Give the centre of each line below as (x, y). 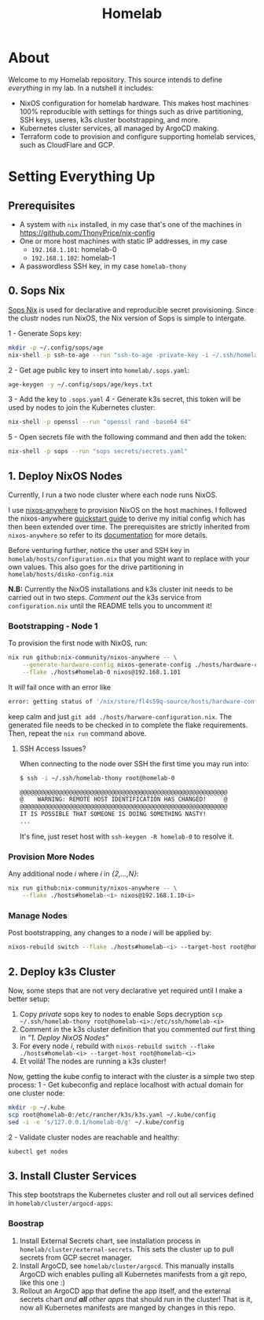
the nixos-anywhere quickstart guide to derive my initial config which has (127, 518)
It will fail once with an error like (60, 687)
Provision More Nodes (51, 857)
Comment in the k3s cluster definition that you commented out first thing (137, 1029)
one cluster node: (37, 1093)
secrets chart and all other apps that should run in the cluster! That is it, (136, 1299)
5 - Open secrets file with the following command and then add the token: (128, 437)
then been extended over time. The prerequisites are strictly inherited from (129, 526)
